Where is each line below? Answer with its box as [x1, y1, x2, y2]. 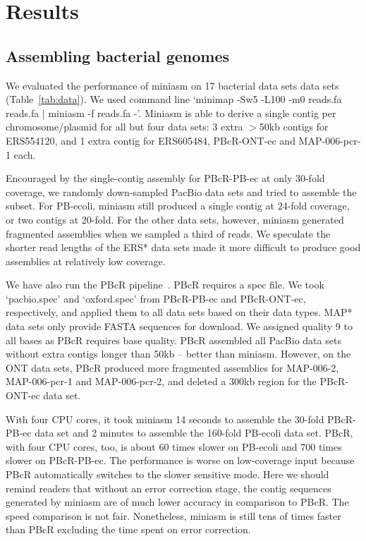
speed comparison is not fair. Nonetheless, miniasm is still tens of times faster [6, 508, 341, 523]
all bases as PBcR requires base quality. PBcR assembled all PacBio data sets [6, 332, 341, 347]
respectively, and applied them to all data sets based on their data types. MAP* [6, 305, 353, 320]
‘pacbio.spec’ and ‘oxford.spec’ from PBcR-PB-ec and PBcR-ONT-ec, [6, 291, 306, 305]
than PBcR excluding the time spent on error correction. [6, 522, 251, 537]
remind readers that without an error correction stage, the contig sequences [6, 480, 331, 495]
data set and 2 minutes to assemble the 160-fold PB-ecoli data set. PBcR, [35, 425, 353, 440]
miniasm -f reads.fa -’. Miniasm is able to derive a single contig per [48, 105, 336, 120]
